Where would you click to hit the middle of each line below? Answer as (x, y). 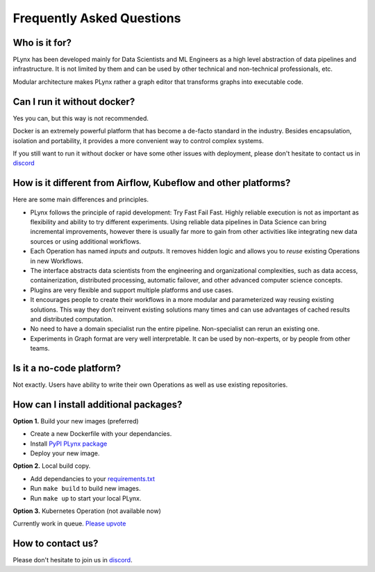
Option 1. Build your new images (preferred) (76, 421)
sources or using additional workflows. (86, 241)
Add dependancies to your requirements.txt (93, 478)
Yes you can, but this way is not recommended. (81, 118)
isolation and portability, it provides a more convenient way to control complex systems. (138, 141)
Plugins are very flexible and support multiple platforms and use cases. (132, 290)
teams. (40, 348)
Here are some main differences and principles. (81, 200)
